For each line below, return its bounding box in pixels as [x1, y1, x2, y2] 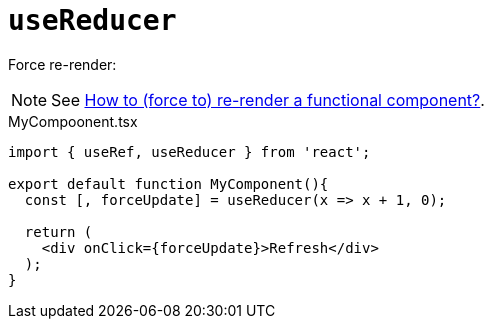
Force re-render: [8, 55, 117, 73]
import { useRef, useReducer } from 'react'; [8, 143, 371, 160]
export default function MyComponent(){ [8, 175, 329, 192]
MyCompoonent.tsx [8, 112, 138, 130]
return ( [24, 223, 93, 240]
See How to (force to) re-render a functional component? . [51, 89, 485, 110]
